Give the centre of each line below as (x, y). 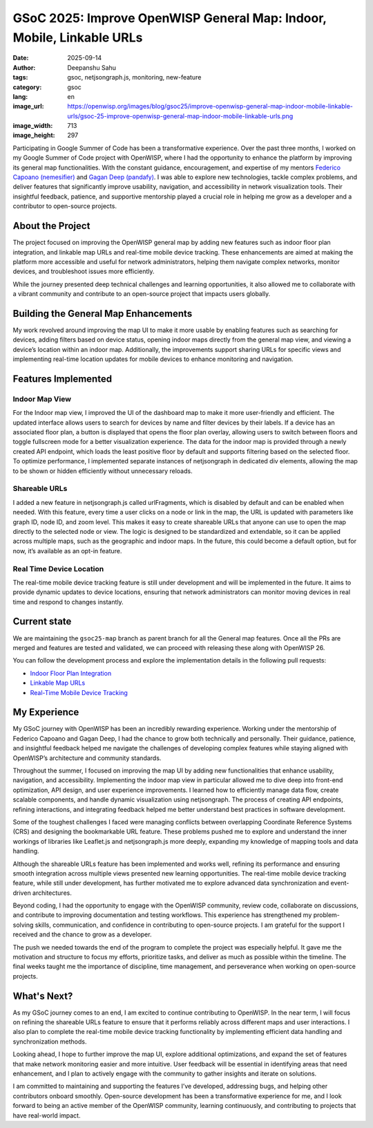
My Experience (46, 712)
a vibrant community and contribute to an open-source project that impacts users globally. (142, 294)
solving (23, 925)
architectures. (52, 893)
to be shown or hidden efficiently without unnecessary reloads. (103, 471)
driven (22, 893)
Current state (42, 621)
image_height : (34, 136)
